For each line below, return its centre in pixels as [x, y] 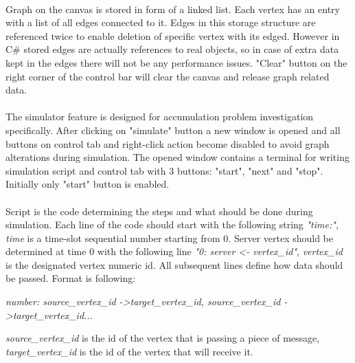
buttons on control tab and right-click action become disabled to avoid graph [168, 143]
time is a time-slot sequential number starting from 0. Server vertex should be [169, 238]
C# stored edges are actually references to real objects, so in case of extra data [172, 49]
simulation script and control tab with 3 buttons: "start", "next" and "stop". [164, 170]
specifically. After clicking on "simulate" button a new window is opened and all [173, 130]
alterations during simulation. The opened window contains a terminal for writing [177, 157]
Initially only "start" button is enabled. [88, 184]
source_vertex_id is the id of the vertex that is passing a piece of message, [163, 338]
